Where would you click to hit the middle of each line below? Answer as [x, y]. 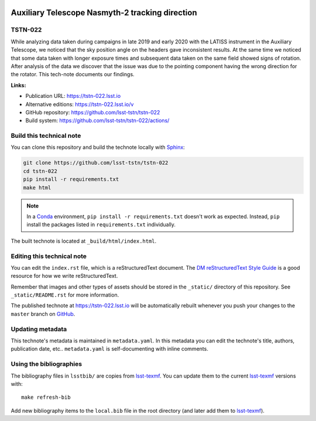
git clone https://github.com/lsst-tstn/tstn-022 [96, 163]
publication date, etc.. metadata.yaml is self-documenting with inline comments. [110, 349]
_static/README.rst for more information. [65, 295]
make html [37, 187]
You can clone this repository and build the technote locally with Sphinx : [98, 147]
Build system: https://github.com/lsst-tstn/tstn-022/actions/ [97, 121]
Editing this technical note [49, 256]
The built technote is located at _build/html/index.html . [84, 241]
